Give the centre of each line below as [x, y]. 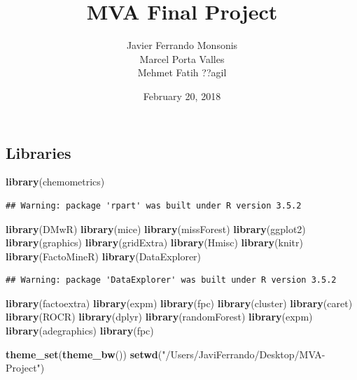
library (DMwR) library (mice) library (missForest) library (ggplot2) [156, 228]
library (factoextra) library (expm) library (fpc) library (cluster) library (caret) [179, 303]
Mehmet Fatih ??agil [182, 72]
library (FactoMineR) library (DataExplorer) [104, 256]
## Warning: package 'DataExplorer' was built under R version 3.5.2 [171, 280]
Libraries [38, 152]
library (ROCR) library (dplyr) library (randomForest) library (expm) [159, 317]
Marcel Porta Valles [182, 58]
